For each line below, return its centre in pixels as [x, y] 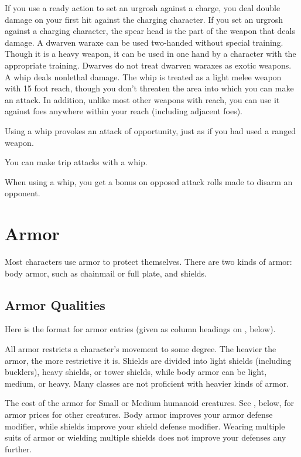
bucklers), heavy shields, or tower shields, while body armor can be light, [136, 372]
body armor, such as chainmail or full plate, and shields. [106, 273]
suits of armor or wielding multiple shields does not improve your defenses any [146, 437]
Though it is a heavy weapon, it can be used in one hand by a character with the [150, 54]
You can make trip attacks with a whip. [76, 162]
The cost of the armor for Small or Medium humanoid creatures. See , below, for [149, 403]
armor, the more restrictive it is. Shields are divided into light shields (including [148, 360]
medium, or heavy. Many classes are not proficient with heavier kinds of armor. [147, 383]
